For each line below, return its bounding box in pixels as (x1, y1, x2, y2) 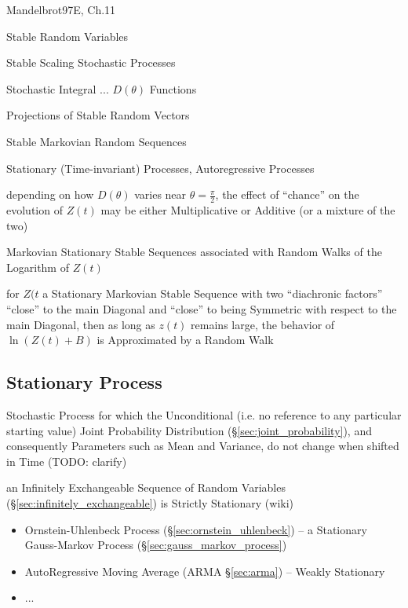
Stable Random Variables (6, 27, 129, 44)
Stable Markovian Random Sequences (6, 133, 187, 149)
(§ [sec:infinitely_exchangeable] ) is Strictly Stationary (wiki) (6, 494, 294, 511)
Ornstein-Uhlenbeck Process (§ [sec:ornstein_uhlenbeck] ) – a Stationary (24, 521, 367, 537)
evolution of (6, 201, 63, 218)
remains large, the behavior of (191, 316, 335, 332)
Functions (149, 80, 197, 97)
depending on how (6, 186, 94, 203)
